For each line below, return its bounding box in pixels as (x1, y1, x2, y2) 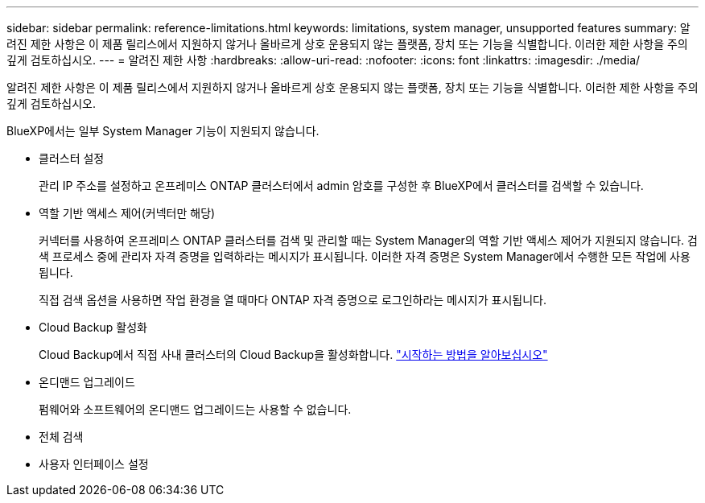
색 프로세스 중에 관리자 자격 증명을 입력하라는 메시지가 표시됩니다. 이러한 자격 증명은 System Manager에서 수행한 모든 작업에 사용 (39, 249, 691, 263)
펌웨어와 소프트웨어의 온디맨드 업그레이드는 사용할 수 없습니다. (39, 402, 352, 416)
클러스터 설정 (39, 151, 105, 165)
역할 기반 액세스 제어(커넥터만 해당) (39, 206, 216, 220)
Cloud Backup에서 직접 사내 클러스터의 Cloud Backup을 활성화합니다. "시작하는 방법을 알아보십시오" (39, 348, 548, 361)
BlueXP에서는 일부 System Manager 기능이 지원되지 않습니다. (6, 124, 320, 138)
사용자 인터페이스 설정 (39, 457, 149, 471)
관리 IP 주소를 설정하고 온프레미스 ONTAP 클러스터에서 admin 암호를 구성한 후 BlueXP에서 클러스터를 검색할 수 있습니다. (39, 179, 644, 192)
